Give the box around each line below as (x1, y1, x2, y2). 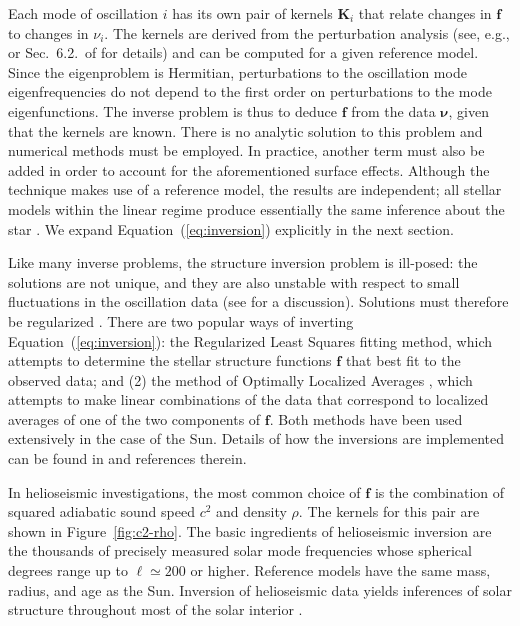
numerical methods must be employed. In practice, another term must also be (8, 140, 485, 161)
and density (216, 501, 287, 522)
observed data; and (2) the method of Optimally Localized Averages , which (8, 369, 473, 390)
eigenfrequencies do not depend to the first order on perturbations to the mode (8, 81, 492, 102)
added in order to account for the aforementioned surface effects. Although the (8, 159, 490, 180)
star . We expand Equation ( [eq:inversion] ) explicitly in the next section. (8, 218, 454, 239)
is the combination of (374, 481, 505, 502)
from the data (351, 100, 436, 121)
